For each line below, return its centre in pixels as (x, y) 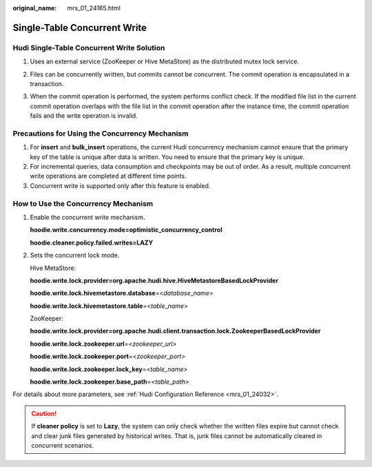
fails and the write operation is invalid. (84, 116)
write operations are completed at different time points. (108, 176)
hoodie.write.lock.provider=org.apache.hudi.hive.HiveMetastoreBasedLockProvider (154, 280)
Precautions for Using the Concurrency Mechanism (101, 133)
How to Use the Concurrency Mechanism (83, 203)
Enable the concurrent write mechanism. (87, 217)
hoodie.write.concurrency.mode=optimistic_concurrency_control (126, 230)
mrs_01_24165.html (94, 8)
